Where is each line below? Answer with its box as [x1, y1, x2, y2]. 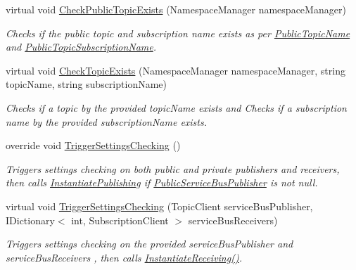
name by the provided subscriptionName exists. [6, 114, 208, 129]
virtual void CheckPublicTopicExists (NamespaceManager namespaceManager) [6, 2, 346, 16]
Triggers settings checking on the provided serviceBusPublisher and [6, 236, 293, 251]
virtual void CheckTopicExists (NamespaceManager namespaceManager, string [6, 63, 345, 77]
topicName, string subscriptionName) [6, 77, 167, 91]
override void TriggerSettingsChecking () [6, 138, 181, 153]
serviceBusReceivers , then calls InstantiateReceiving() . [6, 250, 242, 264]
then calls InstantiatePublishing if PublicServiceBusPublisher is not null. [6, 175, 318, 190]
